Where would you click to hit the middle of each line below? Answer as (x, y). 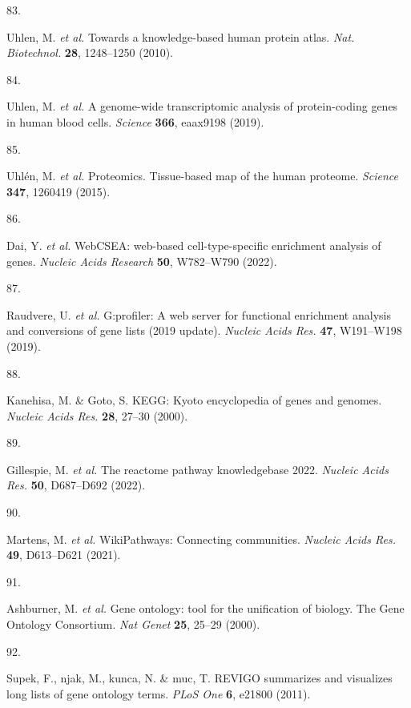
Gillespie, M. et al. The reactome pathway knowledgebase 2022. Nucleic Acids (197, 469)
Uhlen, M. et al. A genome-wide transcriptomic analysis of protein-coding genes (202, 106)
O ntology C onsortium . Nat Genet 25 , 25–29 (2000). (133, 624)
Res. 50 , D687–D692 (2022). (76, 485)
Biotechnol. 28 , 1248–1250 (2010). (90, 52)
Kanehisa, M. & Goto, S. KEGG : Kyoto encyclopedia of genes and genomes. (194, 400)
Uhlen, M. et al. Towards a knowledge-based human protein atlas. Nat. (181, 36)
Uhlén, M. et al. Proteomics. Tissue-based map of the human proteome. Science (203, 176)
